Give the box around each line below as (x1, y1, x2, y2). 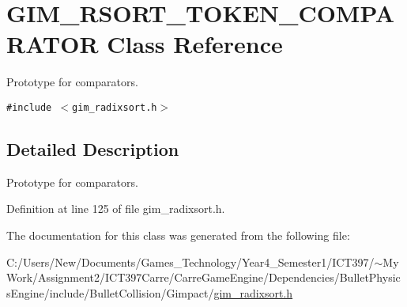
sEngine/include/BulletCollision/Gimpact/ (6, 284, 214, 301)
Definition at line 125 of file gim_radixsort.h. (6, 200, 225, 217)
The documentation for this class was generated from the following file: (6, 226, 350, 243)
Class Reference (107, 28, 283, 60)
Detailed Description (6, 136, 179, 161)
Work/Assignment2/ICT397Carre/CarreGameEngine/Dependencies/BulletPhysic (6, 269, 401, 286)
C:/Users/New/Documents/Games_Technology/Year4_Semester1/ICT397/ (6, 253, 375, 270)
